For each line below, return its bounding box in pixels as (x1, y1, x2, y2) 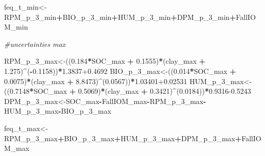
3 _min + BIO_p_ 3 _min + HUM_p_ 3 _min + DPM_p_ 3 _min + (35, 11, 236, 22)
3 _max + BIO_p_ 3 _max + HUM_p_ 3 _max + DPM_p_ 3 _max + (35, 133, 242, 143)
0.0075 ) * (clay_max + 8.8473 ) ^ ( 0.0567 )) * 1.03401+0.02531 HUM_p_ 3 (4, 75, 225, 86)
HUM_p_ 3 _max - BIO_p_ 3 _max (4, 106, 111, 116)
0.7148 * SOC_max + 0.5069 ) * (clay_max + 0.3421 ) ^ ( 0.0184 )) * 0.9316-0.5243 (9, 86, 251, 96)
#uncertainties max (4, 38, 66, 49)
